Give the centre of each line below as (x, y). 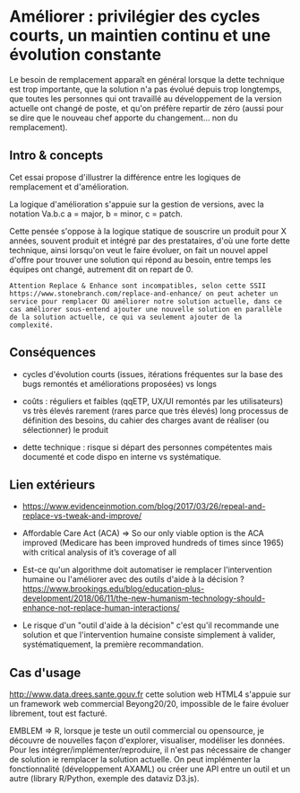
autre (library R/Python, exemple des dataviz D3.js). (104, 779)
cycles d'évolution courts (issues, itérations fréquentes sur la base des (153, 374)
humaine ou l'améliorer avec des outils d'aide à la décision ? (133, 579)
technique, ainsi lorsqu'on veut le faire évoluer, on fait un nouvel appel (139, 250)
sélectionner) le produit (65, 429)
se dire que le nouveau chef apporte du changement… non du (124, 118)
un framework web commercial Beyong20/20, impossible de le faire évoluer (149, 704)
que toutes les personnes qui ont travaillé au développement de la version (146, 98)
